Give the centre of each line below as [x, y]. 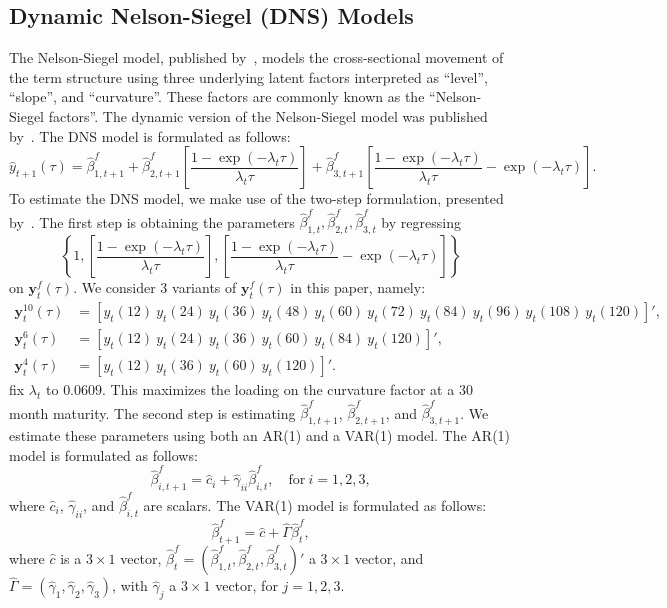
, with [130, 585]
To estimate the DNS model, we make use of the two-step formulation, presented [256, 198]
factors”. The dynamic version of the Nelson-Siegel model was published [268, 115]
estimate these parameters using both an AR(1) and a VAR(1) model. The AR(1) [260, 435]
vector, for [246, 585]
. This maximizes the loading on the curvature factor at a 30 [287, 389]
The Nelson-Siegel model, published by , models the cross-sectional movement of [256, 57]
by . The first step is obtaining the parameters [152, 221]
